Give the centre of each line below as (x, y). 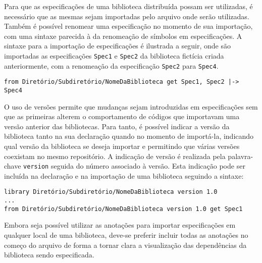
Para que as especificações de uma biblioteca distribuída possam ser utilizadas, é (128, 6)
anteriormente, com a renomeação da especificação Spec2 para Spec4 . (111, 65)
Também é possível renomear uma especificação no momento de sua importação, (128, 26)
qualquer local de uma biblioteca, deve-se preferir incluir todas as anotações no (126, 234)
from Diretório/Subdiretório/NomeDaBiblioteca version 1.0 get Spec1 (123, 209)
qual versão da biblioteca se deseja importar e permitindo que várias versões (122, 146)
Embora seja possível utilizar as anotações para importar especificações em (120, 225)
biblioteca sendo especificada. (49, 255)
